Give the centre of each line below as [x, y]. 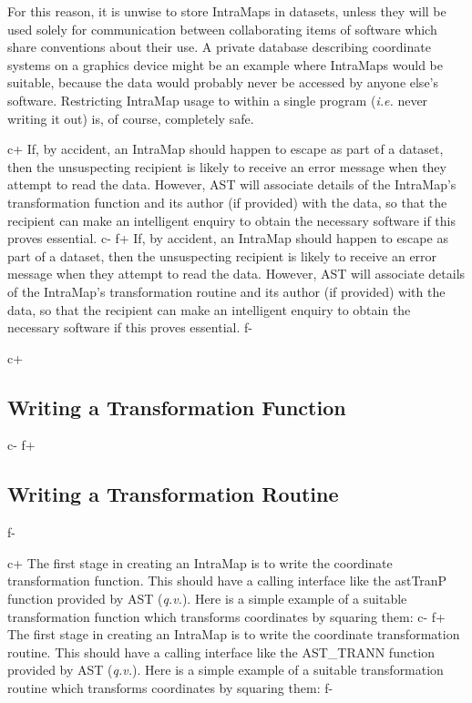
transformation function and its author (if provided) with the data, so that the [227, 202]
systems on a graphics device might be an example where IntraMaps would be [226, 64]
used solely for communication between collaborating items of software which [222, 29]
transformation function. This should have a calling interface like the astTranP [227, 581]
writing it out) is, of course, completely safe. [131, 118]
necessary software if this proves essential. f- [130, 327]
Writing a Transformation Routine [173, 494]
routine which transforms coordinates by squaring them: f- [170, 688]
